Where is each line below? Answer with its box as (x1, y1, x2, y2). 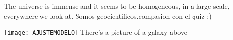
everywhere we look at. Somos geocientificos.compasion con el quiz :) (4, 10, 212, 20)
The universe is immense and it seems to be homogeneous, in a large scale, (4, 1, 230, 11)
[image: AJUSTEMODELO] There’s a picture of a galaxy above (4, 27, 187, 37)
